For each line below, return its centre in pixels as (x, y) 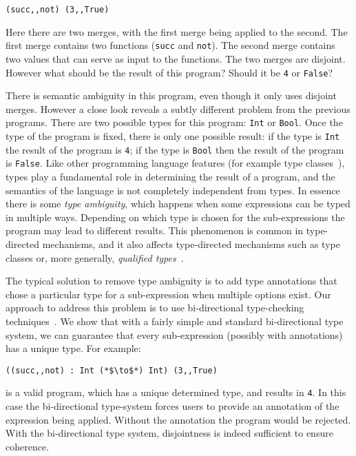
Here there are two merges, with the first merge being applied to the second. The (177, 31)
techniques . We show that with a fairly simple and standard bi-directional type (175, 321)
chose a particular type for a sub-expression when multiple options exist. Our (168, 294)
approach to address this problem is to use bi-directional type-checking (155, 308)
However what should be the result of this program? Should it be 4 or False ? (169, 72)
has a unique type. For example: (73, 348)
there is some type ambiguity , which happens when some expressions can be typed (178, 204)
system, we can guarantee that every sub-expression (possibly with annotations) (174, 334)
